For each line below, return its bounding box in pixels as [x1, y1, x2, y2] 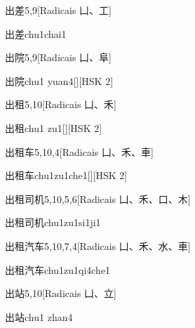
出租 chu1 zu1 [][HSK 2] [5, 120, 102, 135]
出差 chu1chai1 [5, 26, 67, 41]
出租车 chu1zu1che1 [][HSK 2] [5, 168, 128, 183]
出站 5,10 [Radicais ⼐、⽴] [5, 286, 116, 301]
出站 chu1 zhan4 [5, 309, 73, 324]
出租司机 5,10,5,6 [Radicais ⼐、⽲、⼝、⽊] [5, 191, 191, 206]
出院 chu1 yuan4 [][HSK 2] [5, 73, 114, 88]
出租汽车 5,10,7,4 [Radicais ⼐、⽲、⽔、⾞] [5, 238, 191, 253]
